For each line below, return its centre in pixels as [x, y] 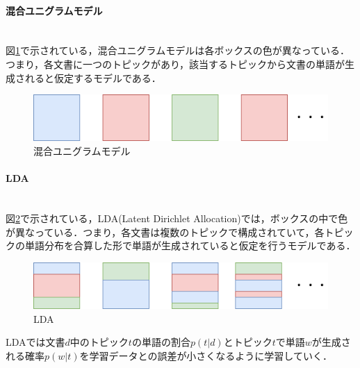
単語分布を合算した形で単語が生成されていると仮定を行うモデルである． [190, 245]
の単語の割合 [161, 342]
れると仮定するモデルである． [93, 77]
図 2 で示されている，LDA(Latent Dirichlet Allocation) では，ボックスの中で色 [177, 218]
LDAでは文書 [35, 342]
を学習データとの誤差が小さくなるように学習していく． [206, 355]
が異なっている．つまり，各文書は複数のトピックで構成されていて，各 [165, 232]
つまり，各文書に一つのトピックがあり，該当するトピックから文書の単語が [175, 64]
